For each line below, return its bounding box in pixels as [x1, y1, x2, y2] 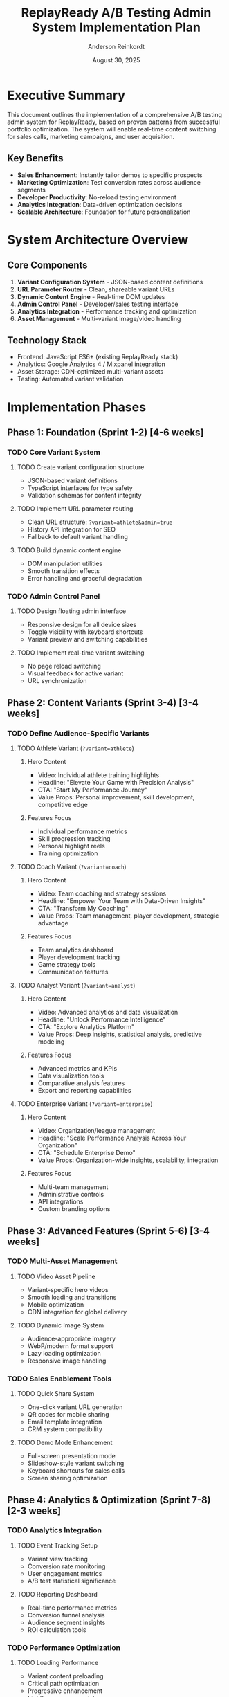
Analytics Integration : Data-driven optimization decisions [17, 200, 183, 208]
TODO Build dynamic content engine [17, 546, 122, 554]
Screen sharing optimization [27, 1474, 109, 1482]
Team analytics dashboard [37, 946, 114, 954]
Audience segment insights [27, 1618, 106, 1626]
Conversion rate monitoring [27, 1562, 106, 1570]
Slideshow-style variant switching [27, 1459, 125, 1468]
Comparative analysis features [37, 1079, 125, 1087]
